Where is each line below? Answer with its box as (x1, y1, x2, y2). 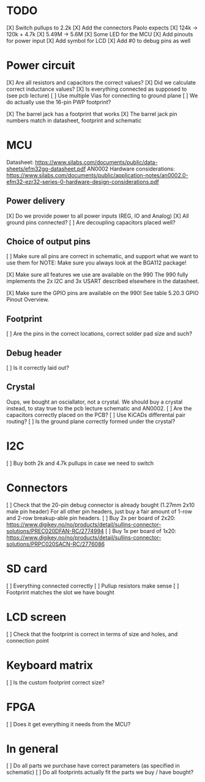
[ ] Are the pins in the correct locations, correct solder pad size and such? (6, 330, 193, 337)
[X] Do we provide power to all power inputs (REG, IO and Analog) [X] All (6, 212, 189, 220)
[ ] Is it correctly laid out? (6, 364, 69, 372)
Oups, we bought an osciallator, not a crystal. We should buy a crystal (6, 398, 182, 405)
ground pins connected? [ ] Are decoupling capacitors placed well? (6, 218, 176, 226)
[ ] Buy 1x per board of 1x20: (105, 527, 176, 534)
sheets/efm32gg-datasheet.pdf (6, 165, 86, 172)
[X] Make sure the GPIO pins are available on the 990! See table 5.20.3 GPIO (6, 289, 199, 297)
